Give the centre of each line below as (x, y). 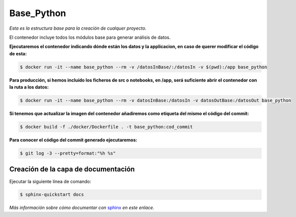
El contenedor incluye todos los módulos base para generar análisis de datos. (90, 37)
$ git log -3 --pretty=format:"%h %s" (68, 153)
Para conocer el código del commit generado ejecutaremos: (73, 140)
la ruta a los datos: (29, 87)
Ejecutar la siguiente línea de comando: (50, 181)
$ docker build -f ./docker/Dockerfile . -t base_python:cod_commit (106, 127)
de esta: (18, 53)
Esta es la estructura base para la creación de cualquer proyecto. (78, 28)
